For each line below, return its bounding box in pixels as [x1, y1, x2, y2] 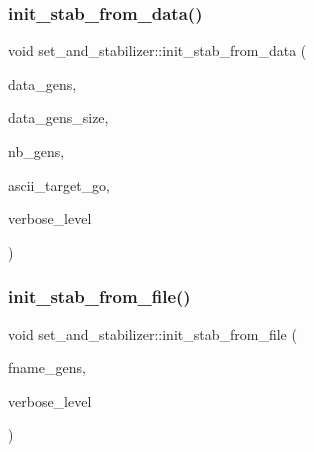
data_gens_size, [8, 107, 109, 128]
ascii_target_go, [8, 174, 111, 195]
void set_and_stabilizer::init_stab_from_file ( [8, 323, 297, 344]
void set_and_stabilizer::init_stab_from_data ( [8, 40, 307, 61]
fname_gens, [8, 357, 86, 378]
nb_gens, [8, 141, 65, 161]
